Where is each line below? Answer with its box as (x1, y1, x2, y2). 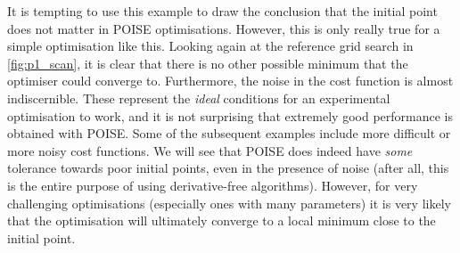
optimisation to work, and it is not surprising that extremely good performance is (7, 106, 453, 125)
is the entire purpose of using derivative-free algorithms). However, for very (7, 175, 418, 194)
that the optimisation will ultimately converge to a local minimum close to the (7, 211, 436, 230)
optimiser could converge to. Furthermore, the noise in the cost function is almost (7, 71, 454, 90)
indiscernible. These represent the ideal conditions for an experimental (7, 88, 390, 107)
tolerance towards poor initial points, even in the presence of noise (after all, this (7, 159, 449, 177)
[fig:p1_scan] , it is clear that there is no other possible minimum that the (7, 53, 408, 72)
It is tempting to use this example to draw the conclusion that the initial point (7, 2, 438, 20)
